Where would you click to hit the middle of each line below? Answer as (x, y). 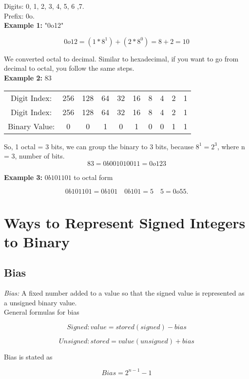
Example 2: (23, 77)
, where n (231, 146)
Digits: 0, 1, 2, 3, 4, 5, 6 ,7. (44, 6)
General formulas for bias (42, 312)
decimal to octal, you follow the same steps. (69, 68)
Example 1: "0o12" (34, 25)
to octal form (93, 177)
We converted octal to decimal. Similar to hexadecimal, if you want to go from (121, 58)
